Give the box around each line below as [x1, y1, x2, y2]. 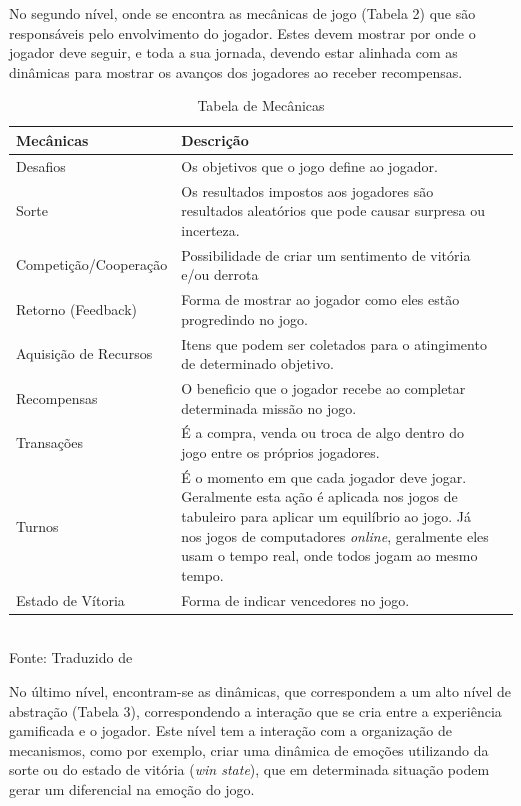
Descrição [181, 129, 249, 150]
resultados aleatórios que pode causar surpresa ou [181, 200, 485, 221]
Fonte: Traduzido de [9, 647, 133, 668]
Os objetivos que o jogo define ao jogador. [181, 155, 438, 176]
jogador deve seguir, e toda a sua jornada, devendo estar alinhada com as [9, 42, 458, 63]
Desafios [16, 155, 66, 176]
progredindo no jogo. [181, 308, 308, 329]
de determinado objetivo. [181, 353, 334, 374]
